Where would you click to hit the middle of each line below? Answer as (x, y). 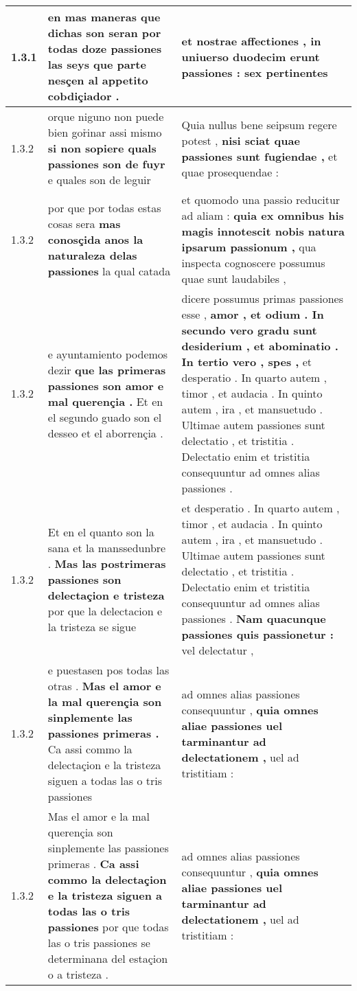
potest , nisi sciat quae (241, 140)
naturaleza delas (92, 255)
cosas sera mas (84, 223)
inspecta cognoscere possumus (253, 263)
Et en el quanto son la (101, 532)
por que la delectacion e (105, 611)
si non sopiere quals (102, 148)
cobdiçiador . (83, 96)
